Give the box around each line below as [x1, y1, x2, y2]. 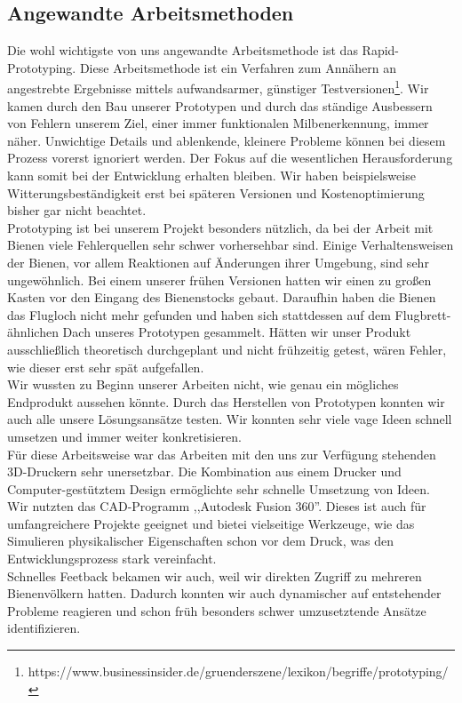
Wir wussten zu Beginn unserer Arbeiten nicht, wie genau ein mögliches [7, 375, 399, 394]
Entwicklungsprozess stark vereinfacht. [7, 549, 217, 568]
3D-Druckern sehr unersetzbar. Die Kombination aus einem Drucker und [7, 462, 402, 481]
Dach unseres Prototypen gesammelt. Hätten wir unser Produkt [62, 323, 411, 341]
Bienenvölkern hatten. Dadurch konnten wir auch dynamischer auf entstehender [7, 584, 442, 603]
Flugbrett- [394, 305, 451, 324]
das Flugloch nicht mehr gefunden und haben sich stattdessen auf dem [7, 305, 391, 324]
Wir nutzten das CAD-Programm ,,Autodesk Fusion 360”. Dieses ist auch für [7, 497, 426, 515]
